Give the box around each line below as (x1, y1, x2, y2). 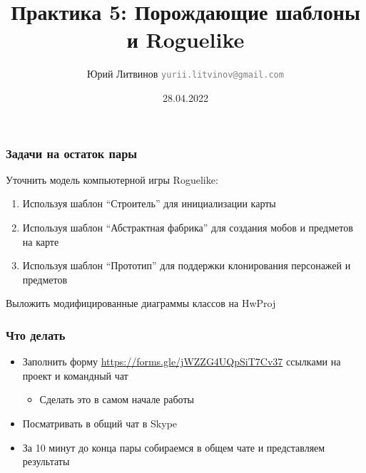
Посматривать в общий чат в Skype (22, 416, 178, 431)
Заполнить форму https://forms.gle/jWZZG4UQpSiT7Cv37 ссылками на (22, 354, 341, 369)
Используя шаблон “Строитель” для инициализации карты (22, 196, 276, 211)
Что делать (6, 326, 66, 343)
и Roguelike (126, 25, 245, 54)
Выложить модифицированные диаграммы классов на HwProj (6, 296, 276, 311)
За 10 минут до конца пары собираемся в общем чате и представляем (22, 440, 325, 454)
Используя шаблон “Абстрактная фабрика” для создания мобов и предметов (22, 220, 353, 235)
